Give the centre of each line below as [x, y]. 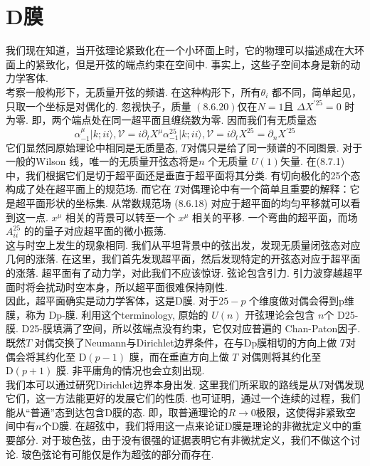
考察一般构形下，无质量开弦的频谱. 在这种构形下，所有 [133, 91]
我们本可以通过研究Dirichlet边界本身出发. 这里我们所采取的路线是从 [162, 384]
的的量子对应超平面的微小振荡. [95, 231]
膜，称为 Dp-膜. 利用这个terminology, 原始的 [107, 314]
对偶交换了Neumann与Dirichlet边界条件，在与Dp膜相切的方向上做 [186, 342]
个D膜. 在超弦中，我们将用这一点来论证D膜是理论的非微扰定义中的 [197, 426]
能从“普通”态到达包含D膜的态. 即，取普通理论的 [117, 412]
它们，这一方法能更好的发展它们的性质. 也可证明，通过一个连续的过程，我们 [183, 398]
